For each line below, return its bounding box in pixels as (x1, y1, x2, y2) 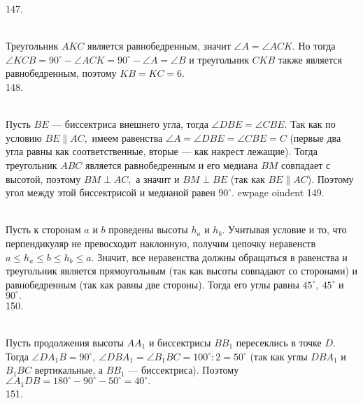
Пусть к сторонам (6, 222, 81, 237)
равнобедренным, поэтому (6, 66, 117, 80)
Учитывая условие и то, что (227, 222, 347, 237)
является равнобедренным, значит (87, 38, 231, 53)
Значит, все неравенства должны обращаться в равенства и (97, 249, 348, 264)
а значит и (136, 171, 180, 186)
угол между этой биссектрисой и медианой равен (6, 185, 215, 200)
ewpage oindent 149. (237, 185, 325, 200)
